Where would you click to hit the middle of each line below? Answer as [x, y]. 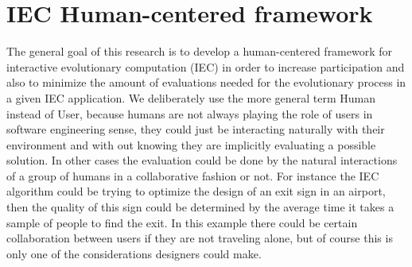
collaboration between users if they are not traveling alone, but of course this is [200, 238]
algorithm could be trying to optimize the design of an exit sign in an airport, [196, 191]
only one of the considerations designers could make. [134, 253]
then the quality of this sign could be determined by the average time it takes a [200, 207]
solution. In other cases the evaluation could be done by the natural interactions [202, 160]
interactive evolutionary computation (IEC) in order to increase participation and [206, 66]
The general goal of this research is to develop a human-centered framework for [200, 51]
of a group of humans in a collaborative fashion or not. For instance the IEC [193, 175]
